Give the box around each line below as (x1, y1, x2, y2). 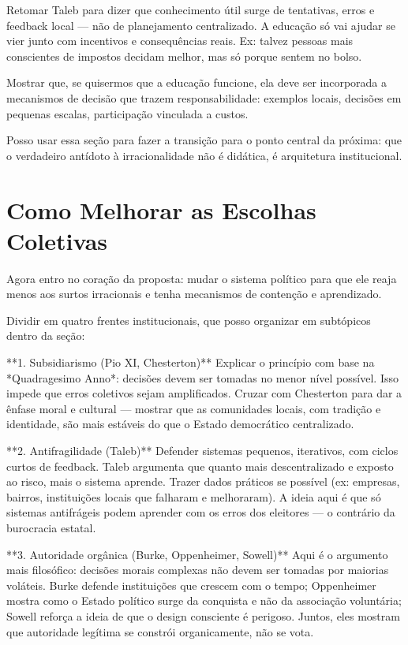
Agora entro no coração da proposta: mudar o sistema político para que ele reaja (6, 270, 397, 286)
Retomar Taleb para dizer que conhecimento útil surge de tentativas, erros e (6, 2, 375, 17)
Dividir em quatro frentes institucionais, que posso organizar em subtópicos (6, 311, 371, 328)
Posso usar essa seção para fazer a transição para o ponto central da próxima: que (6, 132, 402, 148)
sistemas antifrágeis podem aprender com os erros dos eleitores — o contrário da (6, 504, 395, 520)
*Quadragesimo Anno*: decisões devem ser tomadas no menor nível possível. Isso (6, 369, 399, 386)
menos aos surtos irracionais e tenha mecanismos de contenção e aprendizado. (6, 285, 382, 302)
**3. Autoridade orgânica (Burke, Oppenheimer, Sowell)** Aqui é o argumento (6, 546, 388, 562)
